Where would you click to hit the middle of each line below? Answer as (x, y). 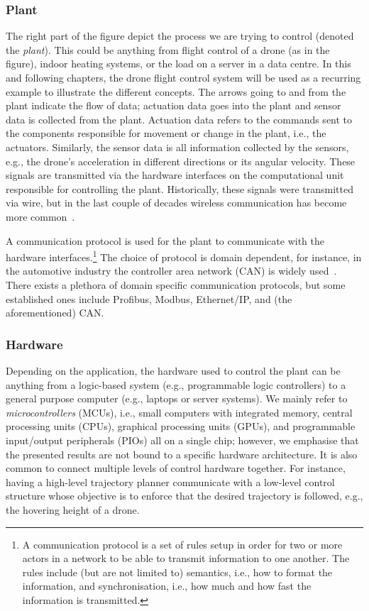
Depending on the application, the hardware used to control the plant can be (173, 370)
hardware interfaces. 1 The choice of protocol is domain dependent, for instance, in (184, 256)
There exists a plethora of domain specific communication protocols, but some (176, 284)
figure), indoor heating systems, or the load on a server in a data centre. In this (178, 64)
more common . (40, 216)
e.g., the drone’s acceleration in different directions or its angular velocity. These (181, 161)
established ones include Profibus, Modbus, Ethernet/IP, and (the (149, 298)
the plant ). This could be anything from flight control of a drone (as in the (168, 49)
